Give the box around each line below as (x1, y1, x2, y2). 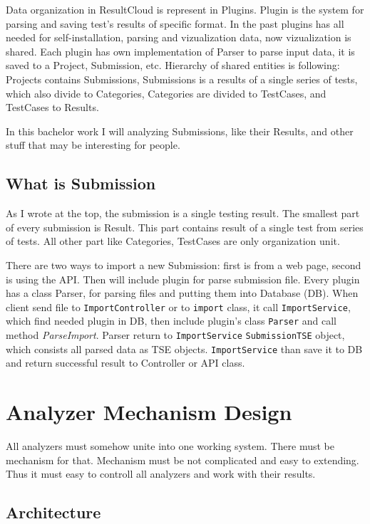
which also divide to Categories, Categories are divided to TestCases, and (6, 85, 327, 100)
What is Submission (6, 172, 156, 194)
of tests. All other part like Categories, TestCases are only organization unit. (6, 234, 340, 248)
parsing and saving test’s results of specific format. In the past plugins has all (6, 16, 344, 31)
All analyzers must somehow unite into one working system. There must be (6, 439, 334, 454)
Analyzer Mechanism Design (6, 397, 292, 426)
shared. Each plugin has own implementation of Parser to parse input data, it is (6, 43, 355, 58)
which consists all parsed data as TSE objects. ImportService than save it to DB (6, 341, 363, 356)
